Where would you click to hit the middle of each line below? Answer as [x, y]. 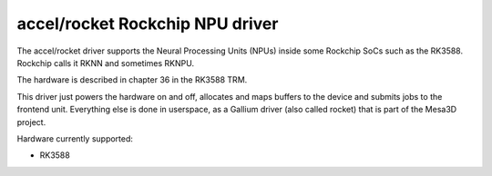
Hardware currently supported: [75, 138]
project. [31, 122]
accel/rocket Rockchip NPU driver [148, 24]
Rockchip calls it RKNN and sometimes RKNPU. [106, 63]
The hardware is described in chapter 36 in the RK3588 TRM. [132, 80]
